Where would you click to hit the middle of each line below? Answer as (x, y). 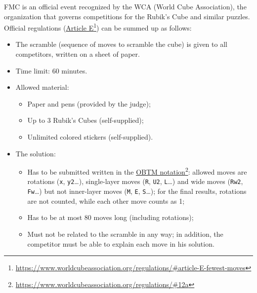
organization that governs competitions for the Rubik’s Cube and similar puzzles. (127, 16)
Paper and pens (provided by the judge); (89, 103)
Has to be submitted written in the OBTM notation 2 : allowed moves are (137, 171)
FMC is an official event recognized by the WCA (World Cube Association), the (125, 6)
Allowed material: (42, 87)
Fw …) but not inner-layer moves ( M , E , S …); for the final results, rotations (137, 191)
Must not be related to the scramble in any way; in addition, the (125, 234)
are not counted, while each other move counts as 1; (106, 201)
